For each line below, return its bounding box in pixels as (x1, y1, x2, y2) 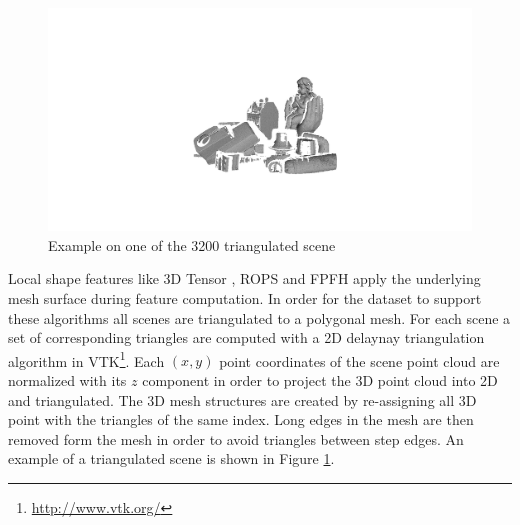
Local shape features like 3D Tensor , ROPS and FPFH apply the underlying (8, 268, 481, 289)
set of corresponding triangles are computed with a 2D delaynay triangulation (8, 327, 485, 348)
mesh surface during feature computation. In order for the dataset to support (8, 287, 482, 308)
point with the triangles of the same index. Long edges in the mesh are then (8, 409, 474, 430)
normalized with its (8, 369, 127, 390)
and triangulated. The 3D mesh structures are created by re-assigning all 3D (8, 389, 477, 410)
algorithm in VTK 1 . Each (8, 347, 165, 371)
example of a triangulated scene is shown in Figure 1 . (8, 448, 335, 469)
